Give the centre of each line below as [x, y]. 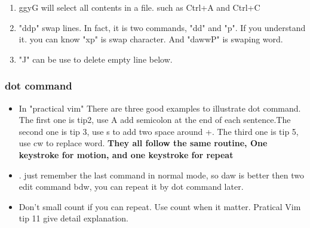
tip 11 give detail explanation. [73, 218]
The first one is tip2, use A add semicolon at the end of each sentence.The [155, 120]
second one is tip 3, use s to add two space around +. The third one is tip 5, [159, 131]
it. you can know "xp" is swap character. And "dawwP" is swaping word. [151, 39]
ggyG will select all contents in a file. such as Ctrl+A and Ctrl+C [139, 7]
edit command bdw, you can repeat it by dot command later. [131, 187]
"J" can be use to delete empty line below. [96, 59]
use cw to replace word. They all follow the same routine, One [143, 143]
